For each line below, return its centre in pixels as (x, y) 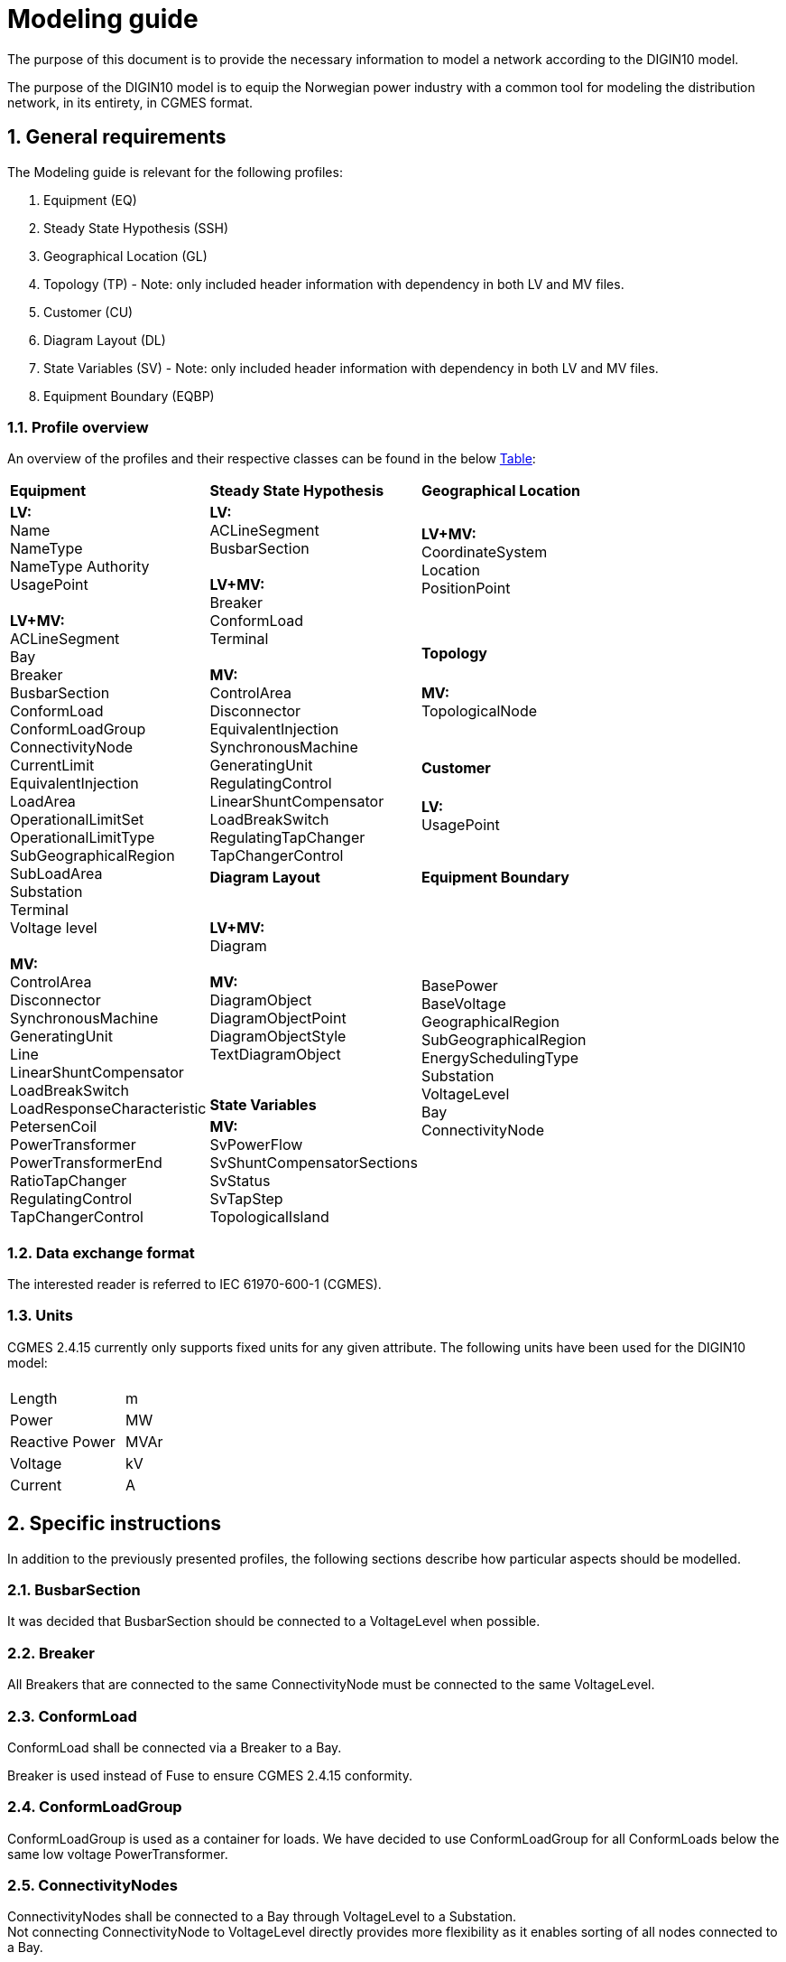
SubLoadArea (56, 874)
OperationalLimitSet (77, 820)
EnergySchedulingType (499, 1058)
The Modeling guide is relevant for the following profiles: (175, 172)
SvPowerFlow (256, 1145)
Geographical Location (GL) (125, 256)
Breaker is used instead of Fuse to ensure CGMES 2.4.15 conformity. (210, 1775)
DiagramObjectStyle (278, 1037)
